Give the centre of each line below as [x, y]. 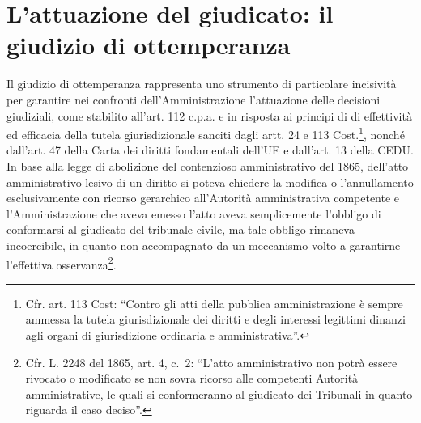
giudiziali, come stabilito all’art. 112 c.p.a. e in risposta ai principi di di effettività [209, 115]
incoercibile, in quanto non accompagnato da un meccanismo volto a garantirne [204, 245]
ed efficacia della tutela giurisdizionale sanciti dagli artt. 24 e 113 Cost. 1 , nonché [206, 133]
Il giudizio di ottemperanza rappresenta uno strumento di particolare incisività [202, 84]
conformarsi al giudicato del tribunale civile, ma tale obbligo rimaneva [181, 229]
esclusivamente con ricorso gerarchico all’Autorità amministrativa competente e [203, 198]
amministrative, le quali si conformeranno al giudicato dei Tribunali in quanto [219, 393]
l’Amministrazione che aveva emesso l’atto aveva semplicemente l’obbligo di [194, 213]
